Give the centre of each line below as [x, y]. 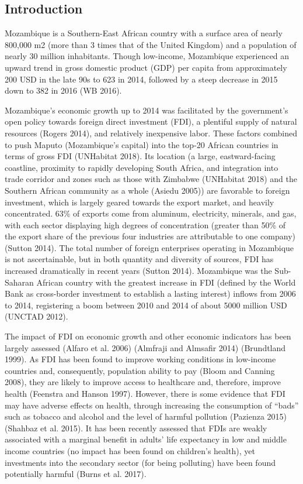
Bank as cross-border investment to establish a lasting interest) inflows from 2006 [150, 294]
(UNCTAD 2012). [36, 316]
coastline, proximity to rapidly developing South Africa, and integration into [142, 167]
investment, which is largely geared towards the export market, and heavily [140, 202]
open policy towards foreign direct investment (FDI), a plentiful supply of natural [151, 121]
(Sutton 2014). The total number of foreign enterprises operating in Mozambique [149, 247]
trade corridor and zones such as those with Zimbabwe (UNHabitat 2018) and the [151, 179]
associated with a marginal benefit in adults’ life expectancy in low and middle [146, 439]
